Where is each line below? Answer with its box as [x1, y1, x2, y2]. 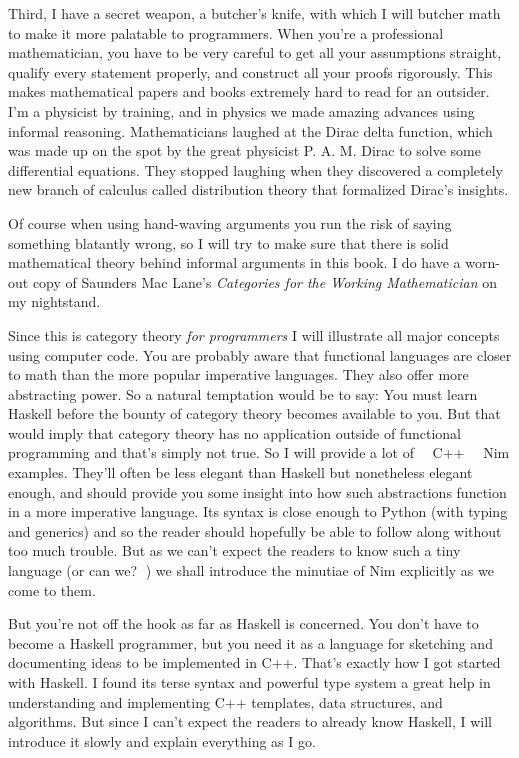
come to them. [8, 579, 96, 600]
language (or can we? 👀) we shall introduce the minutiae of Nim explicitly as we [8, 560, 494, 581]
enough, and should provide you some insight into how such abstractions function [8, 481, 507, 502]
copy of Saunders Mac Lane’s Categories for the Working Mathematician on [32, 271, 497, 292]
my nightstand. [8, 291, 101, 312]
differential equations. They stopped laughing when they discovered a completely [8, 159, 503, 180]
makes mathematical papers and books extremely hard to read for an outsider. [8, 81, 490, 102]
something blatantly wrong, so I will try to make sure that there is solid [8, 232, 449, 253]
